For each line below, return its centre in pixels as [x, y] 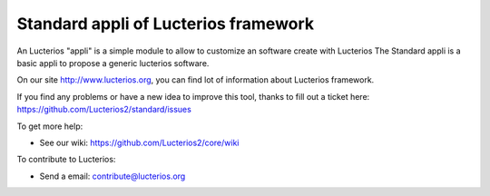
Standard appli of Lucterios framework [166, 24]
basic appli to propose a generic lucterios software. [113, 63]
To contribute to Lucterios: [66, 160]
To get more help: [50, 126]
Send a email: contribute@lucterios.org [113, 176]
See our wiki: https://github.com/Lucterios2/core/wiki [139, 142]
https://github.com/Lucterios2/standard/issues [104, 110]
